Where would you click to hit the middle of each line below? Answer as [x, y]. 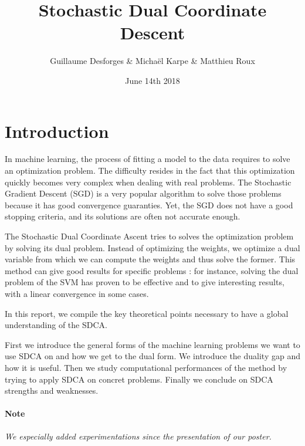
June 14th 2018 [152, 80]
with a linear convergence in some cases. [77, 293]
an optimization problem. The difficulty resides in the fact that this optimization [150, 170]
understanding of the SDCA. [56, 325]
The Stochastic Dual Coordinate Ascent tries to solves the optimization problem [149, 236]
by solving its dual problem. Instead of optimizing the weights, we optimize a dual [152, 247]
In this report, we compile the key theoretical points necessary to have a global [147, 313]
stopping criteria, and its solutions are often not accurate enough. [123, 216]
